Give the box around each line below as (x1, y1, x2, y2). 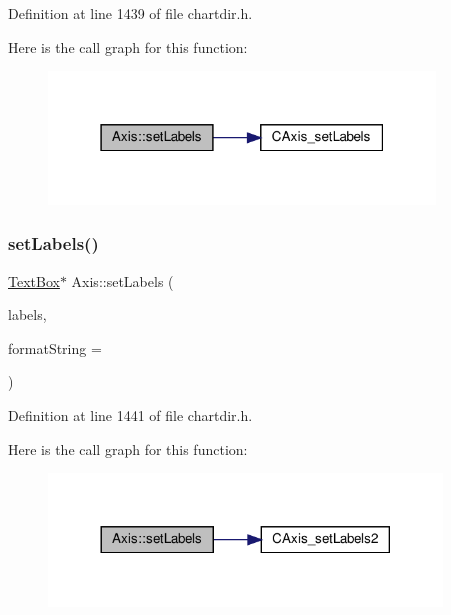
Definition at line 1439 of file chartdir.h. (8, 3, 253, 23)
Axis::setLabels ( (71, 270, 174, 291)
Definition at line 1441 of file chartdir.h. (8, 404, 253, 425)
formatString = (8, 337, 102, 358)
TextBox (8, 270, 60, 291)
